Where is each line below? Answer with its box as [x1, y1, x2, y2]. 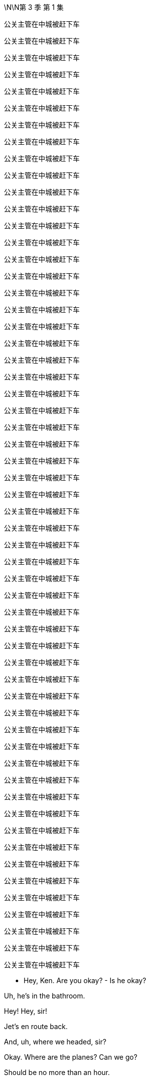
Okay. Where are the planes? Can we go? [4, 1053, 138, 1061]
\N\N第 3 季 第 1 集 [4, 3, 64, 11]
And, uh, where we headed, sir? [4, 1037, 107, 1046]
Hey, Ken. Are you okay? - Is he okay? [24, 976, 147, 985]
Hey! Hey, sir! [4, 1007, 47, 1015]
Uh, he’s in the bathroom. [4, 992, 85, 1000]
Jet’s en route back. [4, 1022, 68, 1031]
